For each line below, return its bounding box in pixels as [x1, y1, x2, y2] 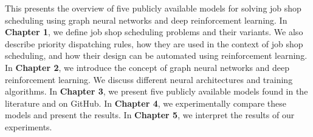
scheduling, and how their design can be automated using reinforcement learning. [5, 49, 308, 62]
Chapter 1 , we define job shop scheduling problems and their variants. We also [5, 25, 303, 38]
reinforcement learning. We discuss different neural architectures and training [5, 73, 293, 85]
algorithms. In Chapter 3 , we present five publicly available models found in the [5, 85, 308, 98]
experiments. [5, 120, 52, 133]
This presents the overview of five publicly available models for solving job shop [5, 2, 301, 14]
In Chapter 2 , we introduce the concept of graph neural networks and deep [5, 61, 289, 73]
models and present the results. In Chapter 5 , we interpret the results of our [5, 109, 295, 121]
